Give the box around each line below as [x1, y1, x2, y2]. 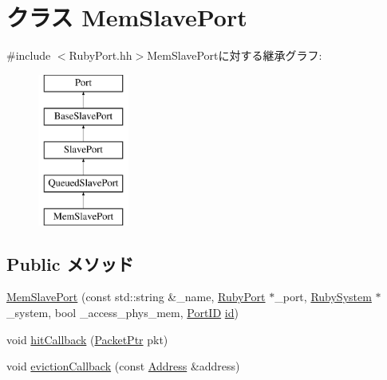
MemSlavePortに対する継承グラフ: [147, 47, 322, 64]
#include [6, 47, 51, 64]
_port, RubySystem [274, 288, 372, 305]
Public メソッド [6, 251, 134, 276]
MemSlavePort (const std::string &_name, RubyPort [6, 288, 266, 305]
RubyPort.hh [69, 47, 132, 64]
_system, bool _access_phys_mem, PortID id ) [6, 304, 239, 321]
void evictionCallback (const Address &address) [6, 358, 240, 374]
